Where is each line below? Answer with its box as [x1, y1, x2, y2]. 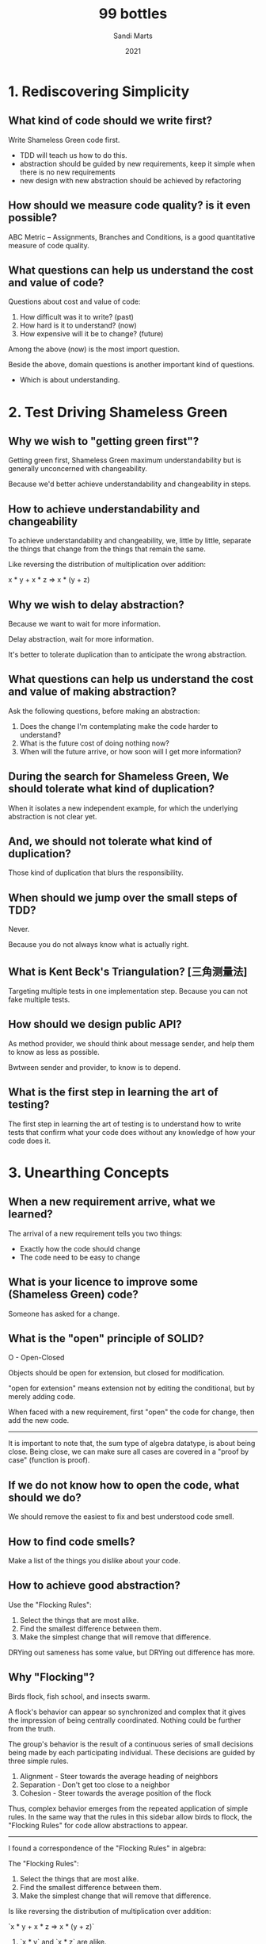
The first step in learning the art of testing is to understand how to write [8, 1119, 241, 1129]
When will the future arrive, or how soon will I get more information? [19, 746, 241, 756]
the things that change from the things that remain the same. [8, 544, 206, 554]
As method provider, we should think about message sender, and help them [8, 1038, 255, 1048]
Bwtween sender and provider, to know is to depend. [8, 1062, 180, 1072]
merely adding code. [8, 1392, 76, 1401]
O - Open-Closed [8, 1353, 65, 1363]
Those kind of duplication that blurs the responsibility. [8, 868, 184, 877]
